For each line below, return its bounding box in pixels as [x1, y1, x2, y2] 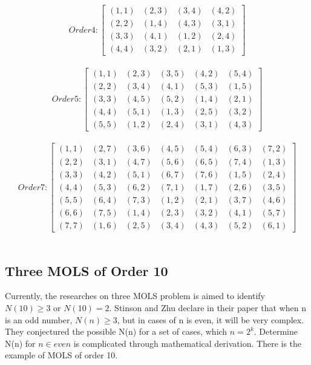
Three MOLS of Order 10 [5, 261, 168, 280]
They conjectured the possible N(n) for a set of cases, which [5, 325, 228, 338]
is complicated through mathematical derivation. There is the [73, 337, 302, 349]
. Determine [254, 325, 298, 338]
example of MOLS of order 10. [5, 349, 118, 361]
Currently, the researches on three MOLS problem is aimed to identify [5, 289, 265, 302]
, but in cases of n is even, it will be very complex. [117, 313, 304, 326]
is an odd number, [5, 313, 73, 326]
